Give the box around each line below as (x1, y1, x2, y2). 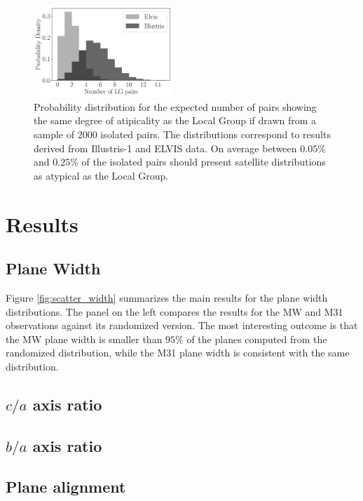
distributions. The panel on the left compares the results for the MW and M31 (6, 304, 343, 319)
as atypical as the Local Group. (34, 168, 169, 182)
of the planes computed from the (186, 331, 327, 346)
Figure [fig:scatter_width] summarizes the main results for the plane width (6, 290, 328, 305)
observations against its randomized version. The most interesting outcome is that (6, 318, 358, 333)
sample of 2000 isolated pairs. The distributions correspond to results (34, 126, 331, 141)
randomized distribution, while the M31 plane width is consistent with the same (6, 345, 350, 360)
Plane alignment (6, 476, 126, 497)
